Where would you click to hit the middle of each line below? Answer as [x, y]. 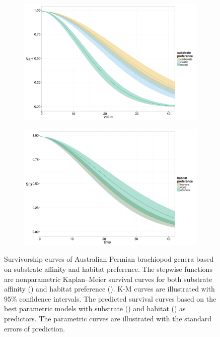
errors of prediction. [35, 328]
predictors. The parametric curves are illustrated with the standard [108, 318]
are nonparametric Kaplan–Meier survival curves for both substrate [108, 279]
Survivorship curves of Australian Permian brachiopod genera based [109, 259]
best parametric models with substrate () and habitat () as [95, 308]
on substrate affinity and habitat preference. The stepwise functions [108, 269]
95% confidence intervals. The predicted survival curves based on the [110, 298]
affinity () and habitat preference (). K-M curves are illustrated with [109, 289]
